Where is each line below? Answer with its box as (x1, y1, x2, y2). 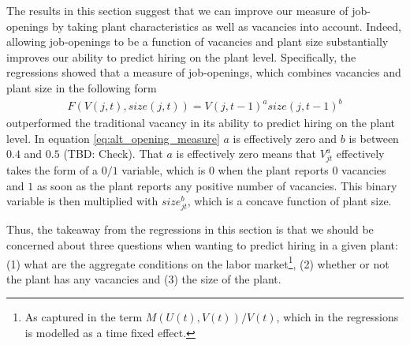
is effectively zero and (233, 129, 337, 146)
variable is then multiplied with (6, 193, 158, 209)
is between (348, 129, 399, 146)
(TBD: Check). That (63, 145, 163, 162)
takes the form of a (6, 162, 98, 178)
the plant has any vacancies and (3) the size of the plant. (6, 270, 281, 287)
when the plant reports (218, 162, 329, 178)
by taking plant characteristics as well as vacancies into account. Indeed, (52, 17, 402, 34)
